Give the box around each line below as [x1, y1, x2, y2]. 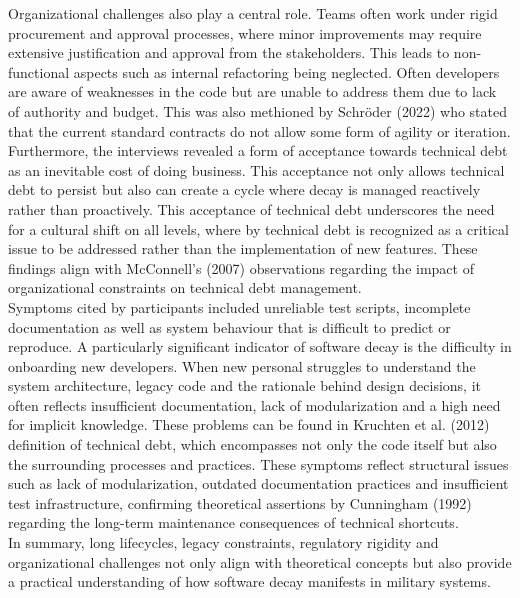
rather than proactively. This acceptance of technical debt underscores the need [8, 198, 495, 219]
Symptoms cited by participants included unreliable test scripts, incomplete [8, 296, 471, 317]
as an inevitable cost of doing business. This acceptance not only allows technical [8, 159, 505, 180]
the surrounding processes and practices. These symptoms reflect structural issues [8, 453, 509, 474]
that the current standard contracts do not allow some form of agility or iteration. [8, 120, 511, 141]
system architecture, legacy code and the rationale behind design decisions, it [8, 375, 481, 396]
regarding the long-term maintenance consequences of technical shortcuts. [8, 512, 459, 533]
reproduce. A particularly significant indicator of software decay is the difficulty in [8, 336, 512, 357]
